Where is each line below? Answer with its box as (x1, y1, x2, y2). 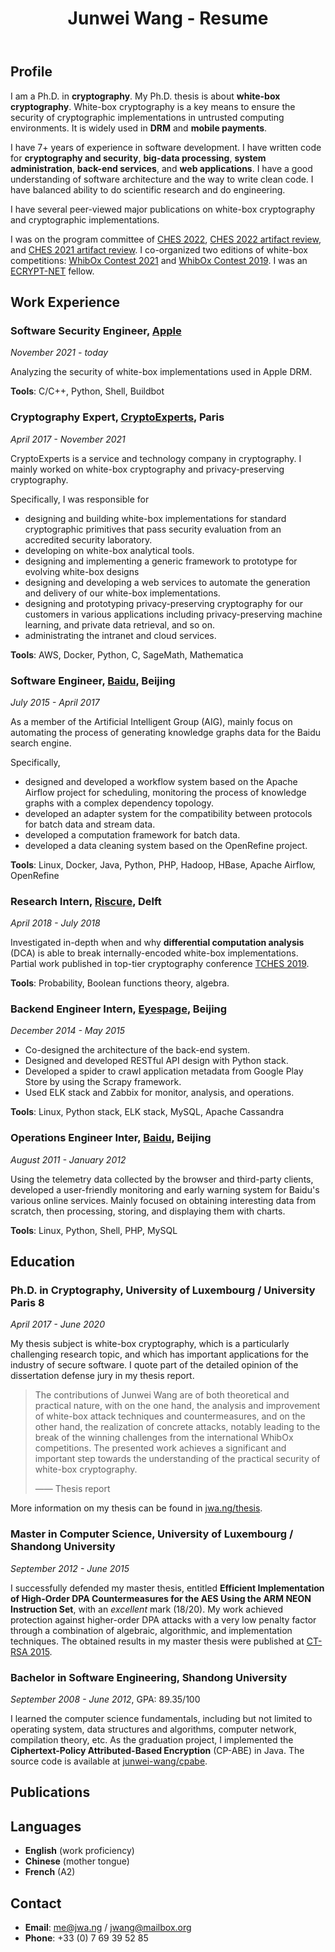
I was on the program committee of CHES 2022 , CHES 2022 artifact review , (10, 233, 322, 245)
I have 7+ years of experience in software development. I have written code (10, 141, 322, 153)
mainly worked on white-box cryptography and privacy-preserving (10, 463, 285, 475)
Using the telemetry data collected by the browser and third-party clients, (10, 1173, 314, 1185)
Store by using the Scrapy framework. (24, 1076, 182, 1088)
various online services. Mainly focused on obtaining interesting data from (10, 1194, 317, 1206)
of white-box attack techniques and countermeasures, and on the (34, 1410, 306, 1422)
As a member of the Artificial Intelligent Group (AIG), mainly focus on (10, 715, 293, 727)
